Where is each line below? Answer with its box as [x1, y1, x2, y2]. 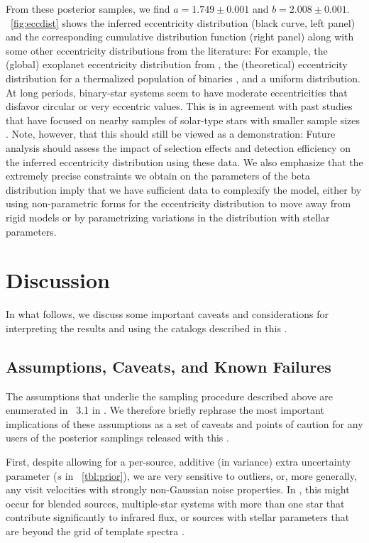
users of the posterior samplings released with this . [6, 430, 229, 445]
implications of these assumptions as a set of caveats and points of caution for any [6, 416, 363, 431]
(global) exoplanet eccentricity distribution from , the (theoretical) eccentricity [6, 57, 348, 72]
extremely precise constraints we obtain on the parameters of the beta [6, 168, 311, 183]
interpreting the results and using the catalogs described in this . [6, 320, 287, 335]
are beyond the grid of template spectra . [6, 523, 184, 538]
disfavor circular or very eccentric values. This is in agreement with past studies [6, 99, 353, 114]
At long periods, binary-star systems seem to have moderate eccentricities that [6, 84, 348, 99]
